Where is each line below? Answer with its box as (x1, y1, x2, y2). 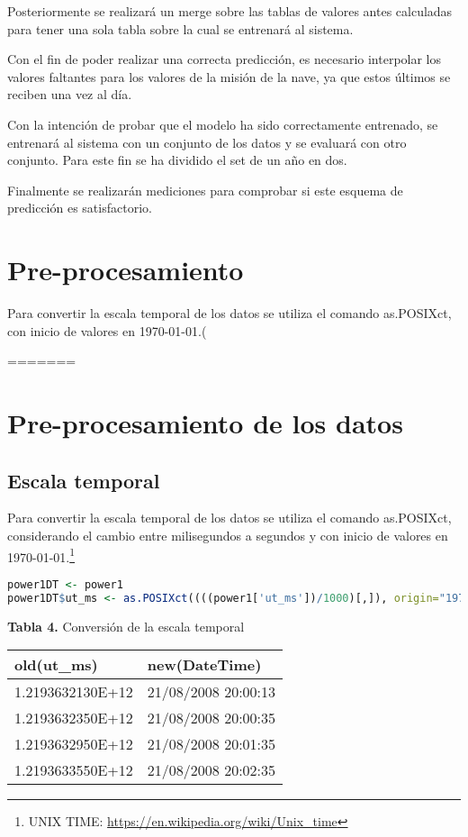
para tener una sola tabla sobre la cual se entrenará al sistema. (7, 19, 354, 38)
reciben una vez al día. (7, 85, 132, 104)
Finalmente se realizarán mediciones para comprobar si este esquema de (7, 180, 403, 199)
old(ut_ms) (14, 654, 98, 676)
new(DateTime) (147, 654, 262, 676)
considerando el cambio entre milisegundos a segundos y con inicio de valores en (7, 526, 448, 545)
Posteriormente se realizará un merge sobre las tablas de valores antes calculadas (7, 2, 453, 20)
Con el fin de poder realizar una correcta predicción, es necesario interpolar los (7, 50, 442, 68)
